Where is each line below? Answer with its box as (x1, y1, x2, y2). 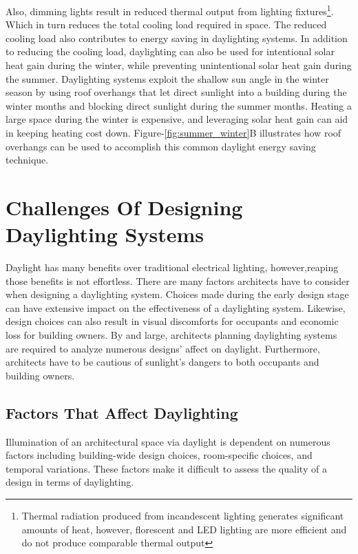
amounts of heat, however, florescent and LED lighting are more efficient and (21, 522, 347, 536)
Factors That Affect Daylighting (6, 402, 238, 423)
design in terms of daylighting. (6, 475, 134, 489)
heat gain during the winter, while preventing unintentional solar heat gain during (6, 58, 352, 72)
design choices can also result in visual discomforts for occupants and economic (6, 314, 339, 328)
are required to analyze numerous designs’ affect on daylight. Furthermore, (6, 341, 320, 355)
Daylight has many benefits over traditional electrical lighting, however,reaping (6, 260, 339, 275)
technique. (6, 152, 49, 167)
